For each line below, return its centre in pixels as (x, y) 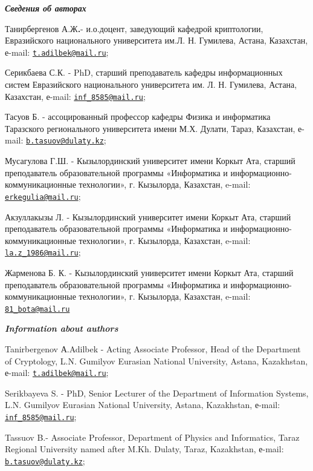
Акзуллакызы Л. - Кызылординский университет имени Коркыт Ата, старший (148, 216)
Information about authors (62, 328)
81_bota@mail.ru (37, 309)
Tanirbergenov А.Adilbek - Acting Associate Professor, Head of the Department (153, 349)
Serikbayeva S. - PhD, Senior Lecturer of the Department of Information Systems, (157, 393)
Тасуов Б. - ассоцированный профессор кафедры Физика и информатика (138, 117)
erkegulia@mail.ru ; (43, 196)
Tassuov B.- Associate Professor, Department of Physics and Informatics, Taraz (152, 437)
